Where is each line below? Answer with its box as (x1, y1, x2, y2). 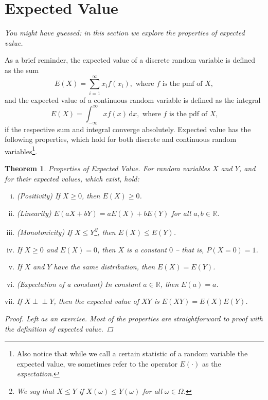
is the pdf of (169, 110, 208, 118)
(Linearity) (16, 207, 51, 218)
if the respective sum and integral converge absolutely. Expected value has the (5, 123, 251, 134)
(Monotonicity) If (16, 226, 72, 237)
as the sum (5, 64, 39, 75)
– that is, (175, 244, 204, 254)
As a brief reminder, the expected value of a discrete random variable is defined (5, 54, 255, 65)
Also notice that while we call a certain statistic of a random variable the (16, 348, 248, 359)
